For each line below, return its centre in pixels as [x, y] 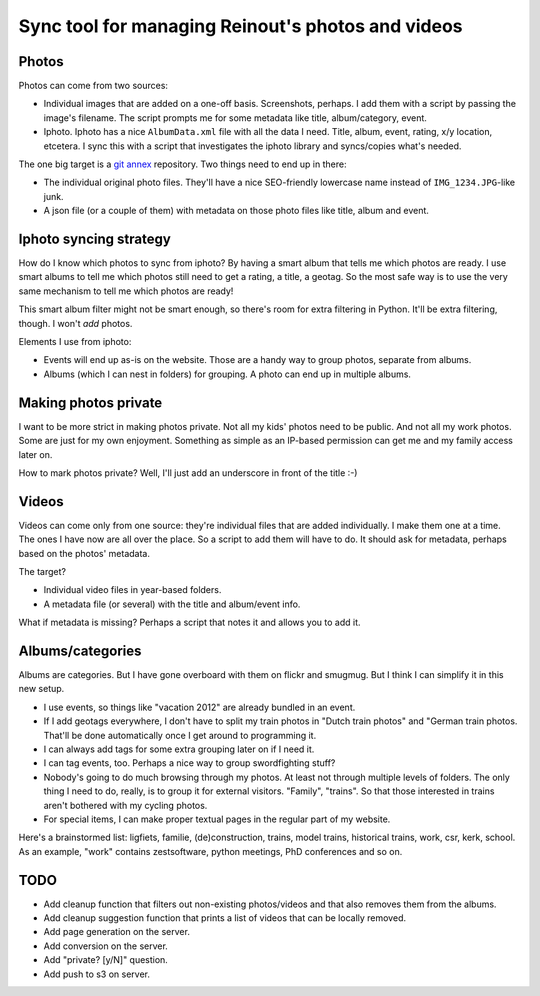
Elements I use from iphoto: [75, 342]
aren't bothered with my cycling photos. [125, 805]
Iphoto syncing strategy [95, 239]
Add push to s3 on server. [96, 974]
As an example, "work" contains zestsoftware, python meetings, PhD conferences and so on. [210, 851]
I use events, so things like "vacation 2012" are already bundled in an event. [199, 707]
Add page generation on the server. [116, 932]
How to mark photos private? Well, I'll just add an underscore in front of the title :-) [188, 472]
